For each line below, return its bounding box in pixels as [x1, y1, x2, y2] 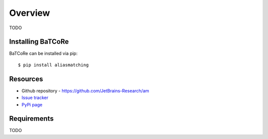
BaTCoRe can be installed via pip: [9, 50, 78, 56]
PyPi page [21, 101, 43, 107]
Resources [9, 75, 43, 83]
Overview [9, 7, 50, 18]
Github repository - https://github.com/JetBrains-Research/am [21, 88, 149, 93]
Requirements [9, 114, 54, 123]
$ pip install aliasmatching [18, 62, 89, 68]
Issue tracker [21, 94, 49, 101]
